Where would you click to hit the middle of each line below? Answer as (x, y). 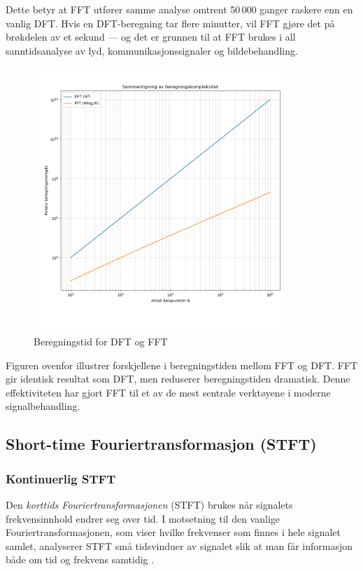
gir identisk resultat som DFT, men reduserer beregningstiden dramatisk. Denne (178, 379)
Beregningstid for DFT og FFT (101, 342)
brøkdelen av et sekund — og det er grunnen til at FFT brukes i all (151, 37)
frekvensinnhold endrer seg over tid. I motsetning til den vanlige (143, 518)
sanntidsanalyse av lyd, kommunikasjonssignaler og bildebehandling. (152, 50)
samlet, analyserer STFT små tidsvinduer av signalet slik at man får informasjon (179, 545)
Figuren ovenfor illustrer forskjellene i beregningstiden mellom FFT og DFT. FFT (182, 365)
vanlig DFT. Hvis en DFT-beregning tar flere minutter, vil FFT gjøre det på (170, 23)
